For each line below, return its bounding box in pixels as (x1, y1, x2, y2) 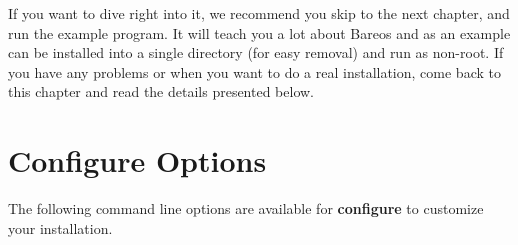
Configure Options (8, 140, 267, 181)
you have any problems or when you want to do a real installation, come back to (8, 61, 501, 82)
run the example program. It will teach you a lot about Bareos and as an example (8, 22, 511, 43)
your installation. (8, 217, 113, 238)
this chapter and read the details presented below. (8, 81, 315, 102)
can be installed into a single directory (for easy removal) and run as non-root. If (8, 42, 504, 63)
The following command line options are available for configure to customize (8, 198, 484, 219)
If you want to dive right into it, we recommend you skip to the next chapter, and (8, 3, 510, 23)
